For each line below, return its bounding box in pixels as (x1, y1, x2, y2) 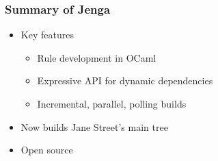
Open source (21, 143, 73, 157)
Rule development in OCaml (37, 50, 156, 64)
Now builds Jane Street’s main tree (21, 119, 168, 134)
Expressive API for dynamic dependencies (37, 73, 213, 88)
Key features (21, 27, 74, 42)
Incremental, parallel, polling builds (37, 97, 187, 110)
